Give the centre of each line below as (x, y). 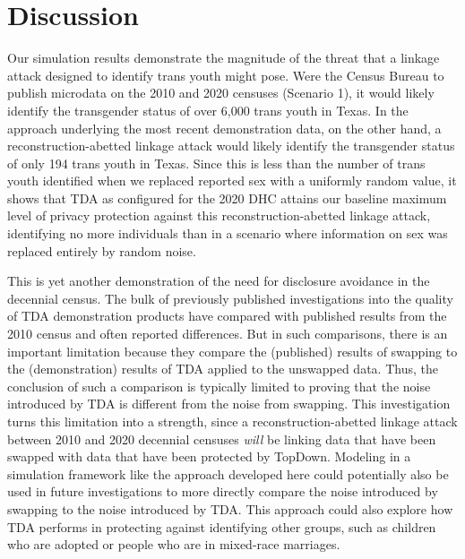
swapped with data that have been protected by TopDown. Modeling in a (209, 456)
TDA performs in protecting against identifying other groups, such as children (222, 526)
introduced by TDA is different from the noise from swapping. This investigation (229, 404)
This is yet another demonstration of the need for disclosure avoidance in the (219, 281)
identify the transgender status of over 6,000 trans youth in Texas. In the (208, 110)
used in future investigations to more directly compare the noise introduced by (223, 491)
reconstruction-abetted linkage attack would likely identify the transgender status (231, 146)
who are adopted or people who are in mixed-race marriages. (174, 544)
